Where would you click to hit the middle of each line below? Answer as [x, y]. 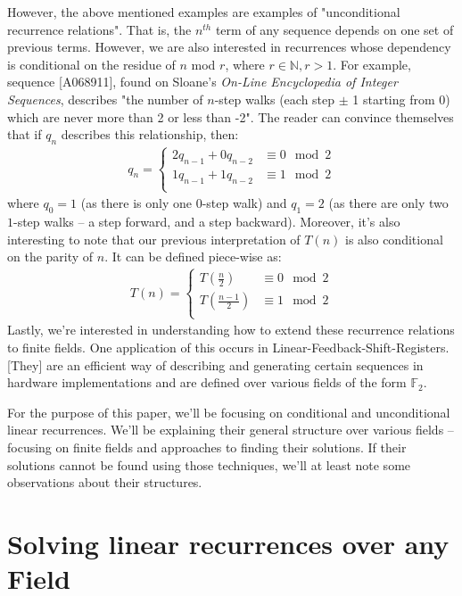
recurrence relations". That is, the [99, 29]
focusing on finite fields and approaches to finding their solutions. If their [207, 447]
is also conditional [394, 239]
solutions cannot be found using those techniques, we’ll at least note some [209, 464]
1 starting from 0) [401, 99]
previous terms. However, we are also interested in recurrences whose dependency [229, 47]
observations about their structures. [105, 482]
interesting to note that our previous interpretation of [154, 239]
